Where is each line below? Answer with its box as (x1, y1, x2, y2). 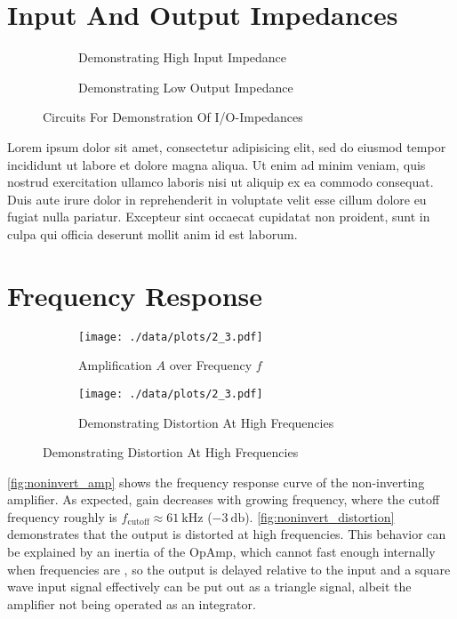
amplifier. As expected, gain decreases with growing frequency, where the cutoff (7, 490, 440, 509)
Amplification (78, 356, 152, 374)
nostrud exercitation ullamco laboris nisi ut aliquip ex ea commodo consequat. (7, 173, 434, 191)
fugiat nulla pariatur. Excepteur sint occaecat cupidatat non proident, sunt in (7, 207, 430, 226)
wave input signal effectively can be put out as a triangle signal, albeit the (7, 577, 412, 596)
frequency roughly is (7, 507, 117, 526)
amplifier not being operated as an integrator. (7, 594, 256, 613)
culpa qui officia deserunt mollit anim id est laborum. (7, 224, 298, 243)
